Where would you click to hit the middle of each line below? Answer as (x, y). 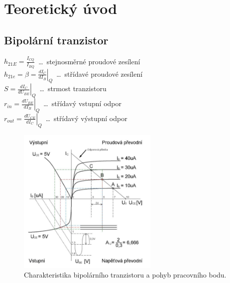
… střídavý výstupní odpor (86, 118)
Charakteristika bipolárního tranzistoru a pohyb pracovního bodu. (125, 275)
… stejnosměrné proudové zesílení (89, 61)
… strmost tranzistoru (73, 88)
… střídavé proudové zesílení (100, 73)
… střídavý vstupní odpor (82, 103)
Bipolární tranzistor (56, 40)
